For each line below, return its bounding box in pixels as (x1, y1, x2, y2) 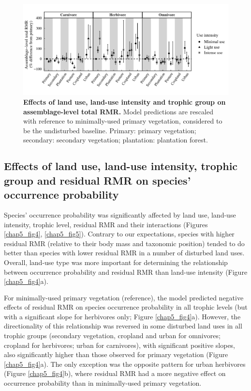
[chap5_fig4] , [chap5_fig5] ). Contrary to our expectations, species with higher (4, 229, 235, 239)
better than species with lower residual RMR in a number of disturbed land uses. (4, 248, 245, 258)
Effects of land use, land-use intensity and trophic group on (23, 96, 226, 107)
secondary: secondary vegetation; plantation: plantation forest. (23, 135, 208, 145)
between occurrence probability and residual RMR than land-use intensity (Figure (4, 266, 248, 277)
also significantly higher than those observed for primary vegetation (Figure (4, 349, 228, 360)
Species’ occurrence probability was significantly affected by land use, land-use (4, 209, 236, 219)
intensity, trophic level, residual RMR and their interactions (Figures (4, 219, 208, 229)
